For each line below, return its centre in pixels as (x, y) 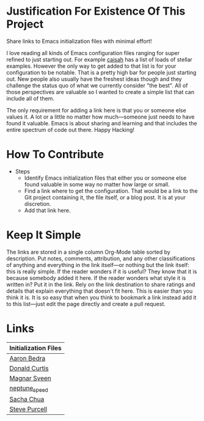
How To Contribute (55, 155)
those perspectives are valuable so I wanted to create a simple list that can (100, 92)
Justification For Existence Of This (96, 11)
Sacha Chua (27, 399)
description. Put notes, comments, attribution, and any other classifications (101, 258)
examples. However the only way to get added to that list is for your (91, 66)
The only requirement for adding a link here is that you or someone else (96, 110)
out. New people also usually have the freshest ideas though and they (94, 79)
